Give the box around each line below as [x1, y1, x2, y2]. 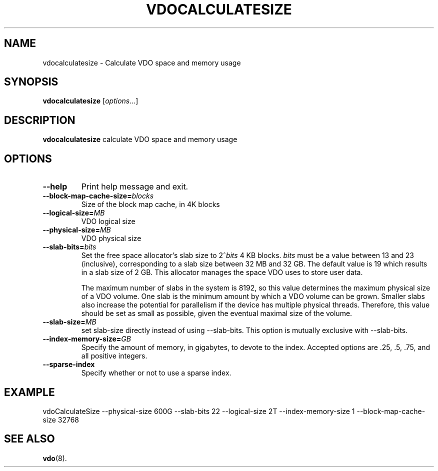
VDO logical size [81, 217, 135, 226]
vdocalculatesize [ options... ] [42, 96, 138, 105]
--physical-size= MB [42, 225, 111, 234]
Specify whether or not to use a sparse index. [81, 368, 231, 377]
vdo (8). [42, 453, 67, 462]
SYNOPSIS [4, 75, 58, 88]
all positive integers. [81, 351, 147, 360]
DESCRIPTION [4, 113, 75, 126]
